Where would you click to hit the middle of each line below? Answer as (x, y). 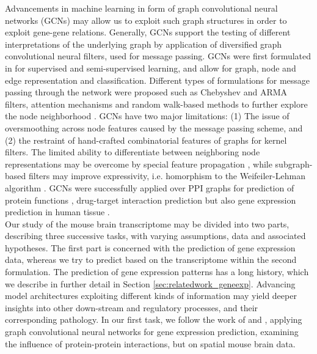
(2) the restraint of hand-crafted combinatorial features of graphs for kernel (146, 140)
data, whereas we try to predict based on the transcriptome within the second (151, 260)
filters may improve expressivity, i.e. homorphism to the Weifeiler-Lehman (167, 176)
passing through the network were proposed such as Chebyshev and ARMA (146, 92)
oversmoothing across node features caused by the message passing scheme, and (154, 127)
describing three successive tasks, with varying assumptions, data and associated (155, 236)
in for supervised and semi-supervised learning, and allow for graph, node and (151, 68)
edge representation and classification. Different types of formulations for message (158, 80)
